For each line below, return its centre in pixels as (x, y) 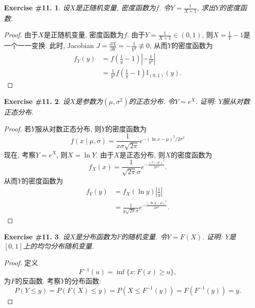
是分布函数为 (96, 236)
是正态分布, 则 (142, 154)
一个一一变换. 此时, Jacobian (49, 45)
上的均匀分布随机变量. (58, 246)
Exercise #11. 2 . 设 (37, 101)
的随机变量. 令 (144, 236)
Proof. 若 (18, 128)
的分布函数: (83, 281)
